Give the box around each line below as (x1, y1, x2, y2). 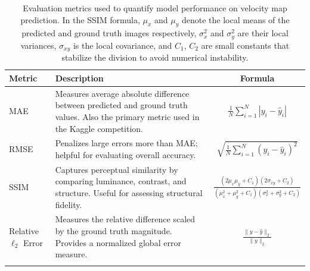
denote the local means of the (182, 13, 290, 26)
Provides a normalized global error (55, 236, 181, 248)
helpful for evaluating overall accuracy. (55, 148, 196, 160)
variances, (20, 39, 57, 51)
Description (55, 71, 104, 84)
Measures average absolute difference (55, 87, 190, 99)
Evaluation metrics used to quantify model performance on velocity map (23, 2, 287, 14)
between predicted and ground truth (55, 99, 188, 111)
